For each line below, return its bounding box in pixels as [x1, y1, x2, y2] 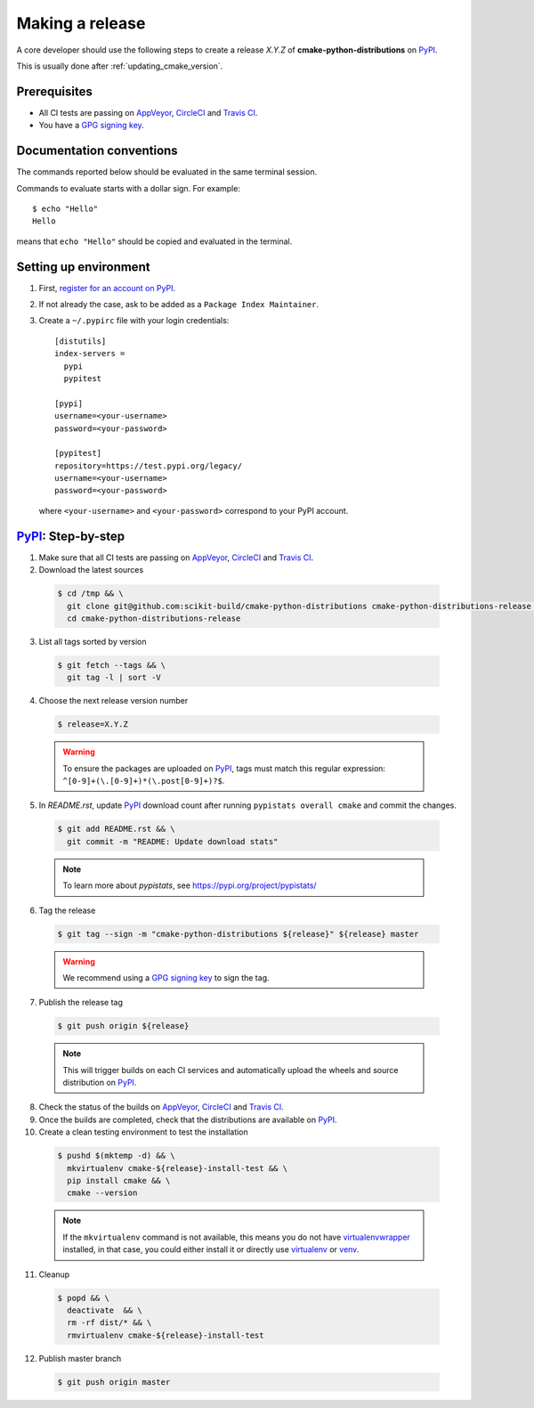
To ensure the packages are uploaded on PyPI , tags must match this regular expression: [62, 762, 386, 774]
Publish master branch [38, 1353, 122, 1363]
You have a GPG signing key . [38, 120, 144, 131]
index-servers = [54, 348, 125, 359]
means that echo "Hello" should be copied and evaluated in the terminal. [16, 236, 293, 247]
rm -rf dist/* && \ [67, 1318, 152, 1328]
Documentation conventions [16, 143, 178, 159]
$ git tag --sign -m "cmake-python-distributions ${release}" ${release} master [57, 929, 419, 939]
